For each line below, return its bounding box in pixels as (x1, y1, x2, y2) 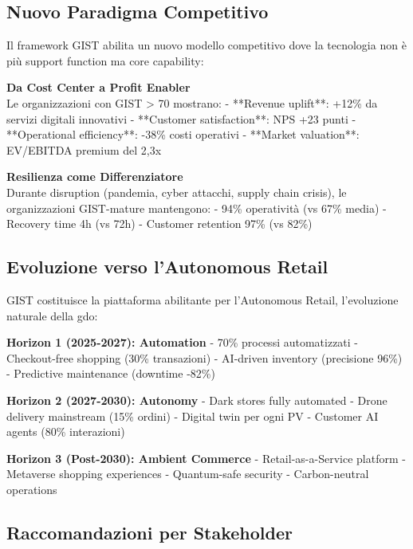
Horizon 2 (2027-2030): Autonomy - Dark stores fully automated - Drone (6, 391, 387, 408)
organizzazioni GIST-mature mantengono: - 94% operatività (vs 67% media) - (6, 199, 387, 216)
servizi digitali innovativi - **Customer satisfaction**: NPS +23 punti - (6, 110, 356, 127)
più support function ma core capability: (6, 52, 204, 69)
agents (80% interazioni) (6, 423, 125, 440)
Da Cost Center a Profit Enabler (6, 79, 191, 96)
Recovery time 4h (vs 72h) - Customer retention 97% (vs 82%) (6, 215, 313, 232)
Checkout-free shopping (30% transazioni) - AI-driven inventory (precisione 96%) (6, 349, 403, 366)
